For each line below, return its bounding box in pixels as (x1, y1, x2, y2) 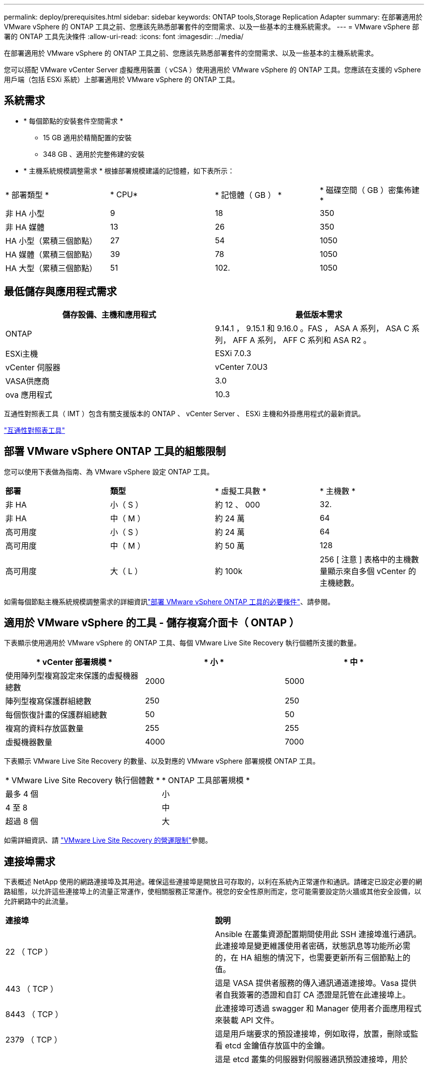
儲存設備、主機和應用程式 (62, 309, 156, 320)
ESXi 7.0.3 (215, 348, 252, 358)
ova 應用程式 (5, 389, 52, 400)
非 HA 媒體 (5, 222, 44, 232)
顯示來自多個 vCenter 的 (327, 566, 416, 576)
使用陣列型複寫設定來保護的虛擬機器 (5, 671, 139, 681)
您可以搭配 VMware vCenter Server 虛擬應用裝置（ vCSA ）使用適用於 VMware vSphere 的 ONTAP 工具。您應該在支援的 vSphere (4, 65, 421, 74)
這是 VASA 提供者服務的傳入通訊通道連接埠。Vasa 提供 (215, 978, 417, 988)
